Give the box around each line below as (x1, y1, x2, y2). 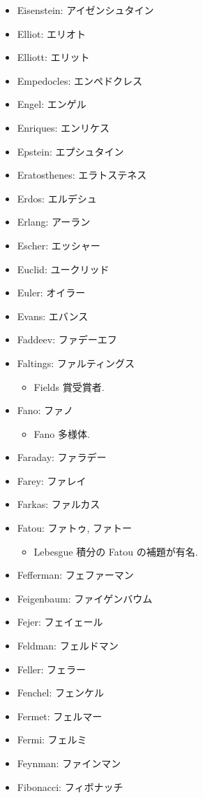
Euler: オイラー (17, 285, 86, 300)
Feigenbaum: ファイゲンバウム (17, 591, 153, 605)
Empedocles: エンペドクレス (17, 73, 142, 88)
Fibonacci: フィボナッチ (17, 779, 123, 794)
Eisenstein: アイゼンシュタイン (17, 3, 154, 17)
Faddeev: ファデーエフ (17, 332, 117, 347)
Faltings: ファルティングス (17, 355, 135, 370)
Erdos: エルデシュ (17, 191, 97, 205)
